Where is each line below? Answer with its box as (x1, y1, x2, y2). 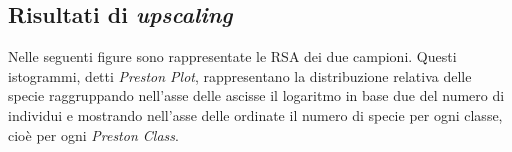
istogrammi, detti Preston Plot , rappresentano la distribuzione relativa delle (8, 65, 472, 86)
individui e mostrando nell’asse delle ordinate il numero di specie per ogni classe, (8, 104, 503, 125)
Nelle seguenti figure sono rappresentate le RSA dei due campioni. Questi (8, 46, 457, 67)
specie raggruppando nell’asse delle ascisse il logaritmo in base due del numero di (8, 85, 505, 106)
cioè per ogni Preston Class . (8, 124, 179, 145)
